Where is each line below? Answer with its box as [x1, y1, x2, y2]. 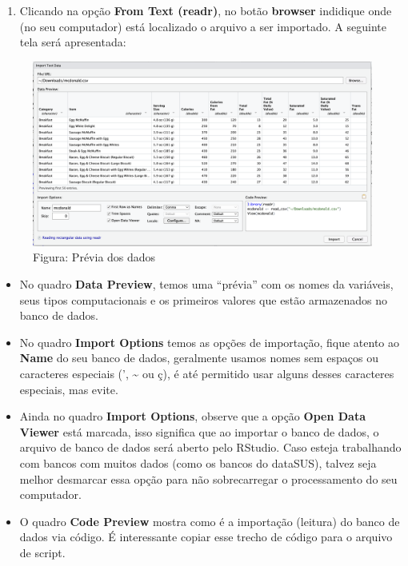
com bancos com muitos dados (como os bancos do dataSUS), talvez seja [19, 454, 377, 471]
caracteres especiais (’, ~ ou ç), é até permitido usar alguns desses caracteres [19, 365, 394, 381]
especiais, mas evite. [19, 381, 118, 397]
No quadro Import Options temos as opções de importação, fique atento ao [19, 333, 400, 350]
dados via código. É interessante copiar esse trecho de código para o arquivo [19, 528, 393, 545]
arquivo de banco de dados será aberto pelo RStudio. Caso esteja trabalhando [19, 439, 402, 456]
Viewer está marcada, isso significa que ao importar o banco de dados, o [19, 423, 379, 440]
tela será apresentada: [19, 34, 126, 50]
